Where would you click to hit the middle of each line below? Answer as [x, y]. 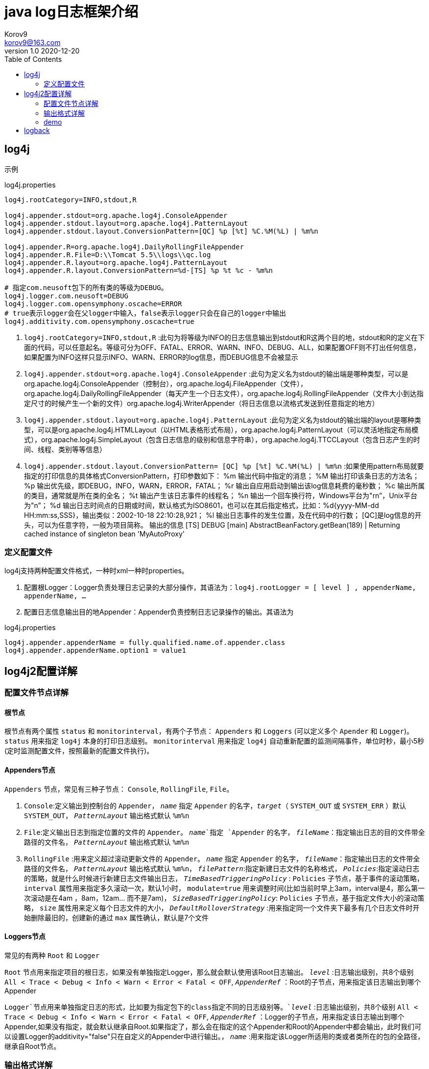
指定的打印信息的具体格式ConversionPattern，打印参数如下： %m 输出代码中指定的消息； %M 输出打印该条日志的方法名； [222, 476]
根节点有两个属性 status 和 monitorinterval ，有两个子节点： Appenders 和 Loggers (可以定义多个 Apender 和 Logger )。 [209, 731]
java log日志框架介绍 [71, 12]
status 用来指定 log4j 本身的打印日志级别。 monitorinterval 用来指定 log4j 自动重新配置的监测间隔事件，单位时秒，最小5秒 [214, 741]
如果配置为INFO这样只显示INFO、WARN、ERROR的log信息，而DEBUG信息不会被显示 [161, 357]
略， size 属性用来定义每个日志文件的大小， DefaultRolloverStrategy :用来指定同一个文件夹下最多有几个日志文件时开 [222, 908]
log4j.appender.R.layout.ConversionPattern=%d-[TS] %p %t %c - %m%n [139, 270]
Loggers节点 [25, 936]
